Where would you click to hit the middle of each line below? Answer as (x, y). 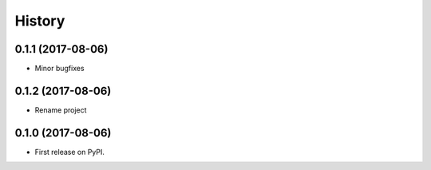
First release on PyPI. (70, 152)
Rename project (61, 110)
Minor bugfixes (59, 69)
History (40, 21)
